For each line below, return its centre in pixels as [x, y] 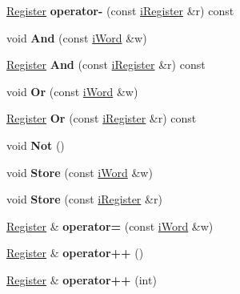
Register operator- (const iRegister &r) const [120, 10]
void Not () [36, 145]
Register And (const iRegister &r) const [106, 64]
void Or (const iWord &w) [72, 91]
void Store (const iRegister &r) [84, 199]
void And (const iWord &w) [77, 37]
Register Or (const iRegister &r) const [102, 118]
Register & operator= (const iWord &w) [110, 226]
